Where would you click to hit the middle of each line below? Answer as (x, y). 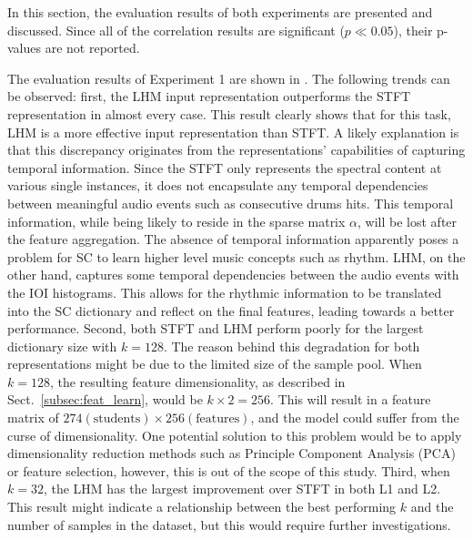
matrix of (33, 418)
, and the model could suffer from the (355, 418)
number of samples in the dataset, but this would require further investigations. (229, 524)
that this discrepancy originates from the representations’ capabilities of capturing (236, 150)
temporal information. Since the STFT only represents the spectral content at (225, 167)
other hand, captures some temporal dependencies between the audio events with (233, 275)
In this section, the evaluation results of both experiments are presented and (220, 12)
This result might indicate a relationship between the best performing (202, 507)
